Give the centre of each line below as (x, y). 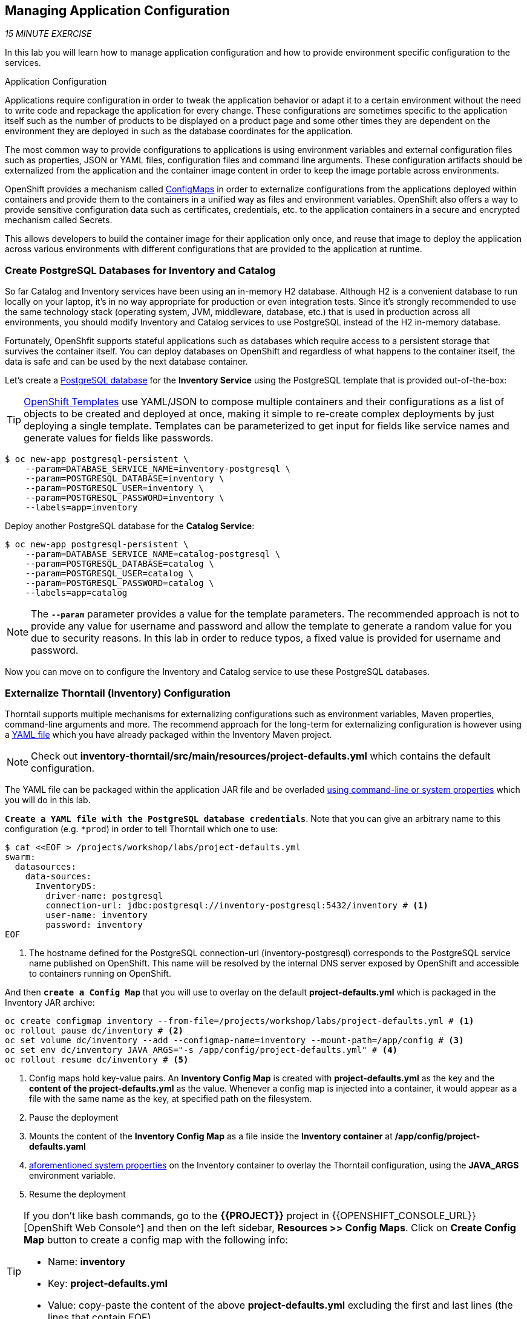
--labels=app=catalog (76, 593)
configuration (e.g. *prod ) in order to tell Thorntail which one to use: (142, 829)
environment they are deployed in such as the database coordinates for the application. (179, 131)
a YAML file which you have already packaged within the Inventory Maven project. (169, 734)
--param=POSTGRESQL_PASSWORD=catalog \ (119, 583)
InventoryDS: (66, 886)
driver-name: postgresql (104, 895)
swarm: (20, 857)
